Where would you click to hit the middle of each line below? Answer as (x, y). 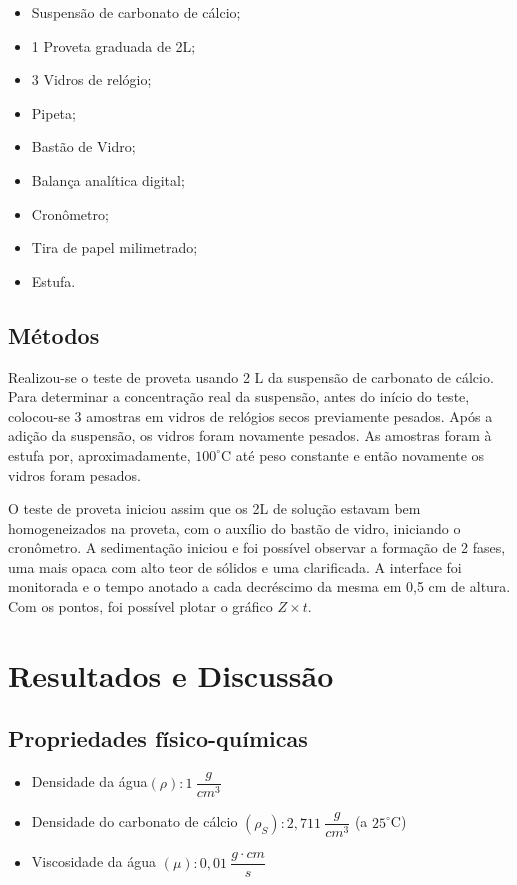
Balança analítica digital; (108, 179)
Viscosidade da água (94, 861)
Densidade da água (89, 781)
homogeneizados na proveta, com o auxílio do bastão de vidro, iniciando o (234, 527)
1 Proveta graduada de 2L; (113, 45)
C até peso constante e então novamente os (353, 454)
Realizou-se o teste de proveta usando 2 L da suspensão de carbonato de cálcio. (251, 376)
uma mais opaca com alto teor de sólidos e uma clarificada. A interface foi (235, 566)
